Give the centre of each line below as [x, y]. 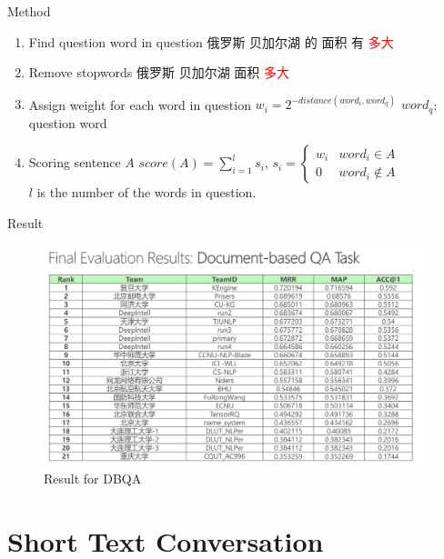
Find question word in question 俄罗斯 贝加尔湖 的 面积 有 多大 [211, 41]
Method [29, 11]
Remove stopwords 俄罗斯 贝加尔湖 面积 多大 [159, 72]
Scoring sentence [75, 162]
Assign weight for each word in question [140, 104]
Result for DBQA [93, 479]
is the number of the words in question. [146, 192]
